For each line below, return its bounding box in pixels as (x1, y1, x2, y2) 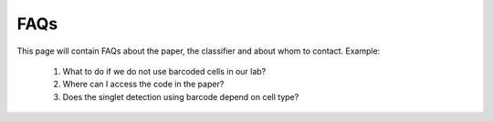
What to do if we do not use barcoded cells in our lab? (62, 66, 267, 76)
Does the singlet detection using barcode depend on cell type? (62, 91, 299, 102)
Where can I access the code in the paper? (62, 78, 225, 90)
